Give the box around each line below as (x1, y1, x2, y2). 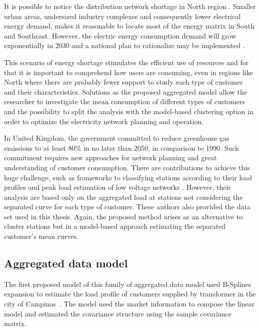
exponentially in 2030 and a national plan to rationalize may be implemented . (4, 40, 245, 51)
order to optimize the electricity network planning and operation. (4, 116, 204, 126)
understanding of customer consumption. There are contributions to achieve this (4, 162, 250, 172)
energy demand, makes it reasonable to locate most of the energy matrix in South (4, 21, 254, 31)
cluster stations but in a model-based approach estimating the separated (4, 221, 226, 231)
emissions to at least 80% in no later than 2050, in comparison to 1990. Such (4, 142, 239, 153)
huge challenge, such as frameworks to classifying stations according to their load (4, 172, 252, 182)
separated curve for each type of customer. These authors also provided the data (4, 201, 250, 212)
